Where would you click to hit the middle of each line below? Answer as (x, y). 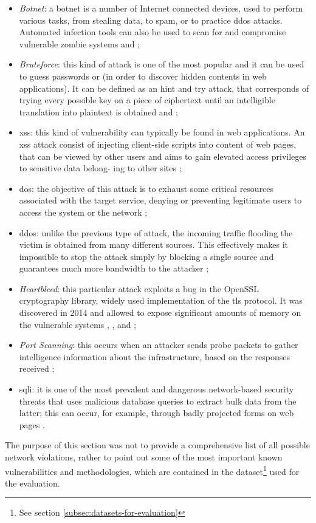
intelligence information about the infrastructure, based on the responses (154, 356)
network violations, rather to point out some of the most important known (144, 457)
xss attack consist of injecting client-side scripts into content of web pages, (158, 144)
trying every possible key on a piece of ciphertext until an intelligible (147, 100)
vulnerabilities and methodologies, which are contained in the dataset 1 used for (152, 470)
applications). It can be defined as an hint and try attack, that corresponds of (164, 88)
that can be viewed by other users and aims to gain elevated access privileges (163, 156)
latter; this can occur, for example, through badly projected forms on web (156, 413)
